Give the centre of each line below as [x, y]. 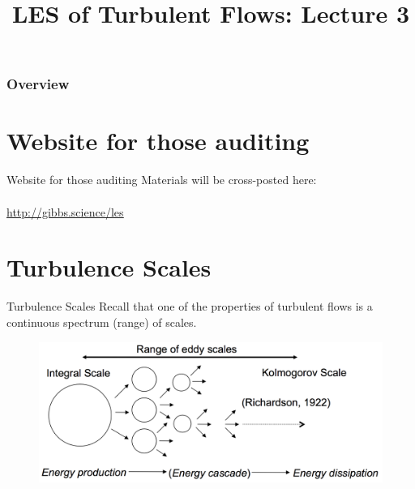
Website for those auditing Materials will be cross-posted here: [162, 180]
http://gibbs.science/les [65, 211]
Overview [38, 84]
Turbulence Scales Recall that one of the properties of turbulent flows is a [190, 306]
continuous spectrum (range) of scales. [102, 322]
